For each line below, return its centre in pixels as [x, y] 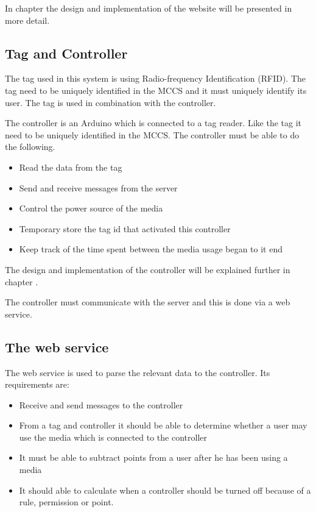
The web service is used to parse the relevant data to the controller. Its [138, 372]
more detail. [27, 20]
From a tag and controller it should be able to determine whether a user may [163, 425]
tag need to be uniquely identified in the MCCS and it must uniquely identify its [156, 90]
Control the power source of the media [91, 208]
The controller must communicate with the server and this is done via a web [148, 302]
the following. [30, 147]
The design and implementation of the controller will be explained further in [148, 269]
